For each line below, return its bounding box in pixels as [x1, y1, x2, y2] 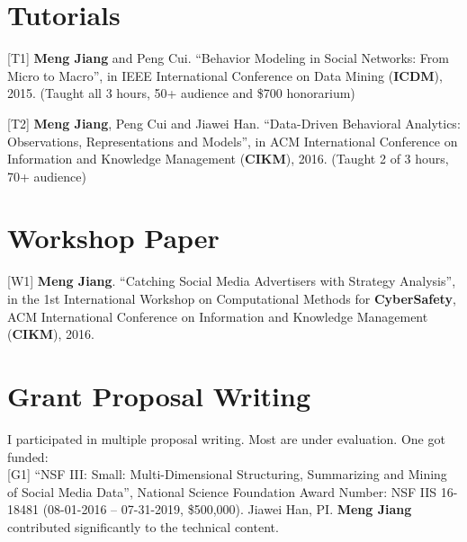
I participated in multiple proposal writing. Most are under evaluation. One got [7, 429, 445, 448]
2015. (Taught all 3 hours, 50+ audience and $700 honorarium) [7, 84, 355, 102]
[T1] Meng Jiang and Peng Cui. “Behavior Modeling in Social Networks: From [7, 49, 449, 67]
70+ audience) [7, 166, 86, 185]
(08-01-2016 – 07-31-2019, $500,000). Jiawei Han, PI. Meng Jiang [42, 500, 412, 519]
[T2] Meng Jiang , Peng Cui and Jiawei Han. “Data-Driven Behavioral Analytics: [7, 113, 461, 132]
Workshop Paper [7, 219, 220, 256]
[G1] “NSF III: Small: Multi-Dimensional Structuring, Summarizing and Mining [7, 465, 447, 484]
